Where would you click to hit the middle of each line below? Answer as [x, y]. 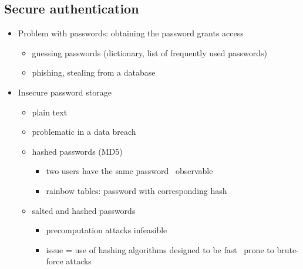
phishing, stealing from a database [94, 72]
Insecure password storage [65, 92]
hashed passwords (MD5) [77, 151]
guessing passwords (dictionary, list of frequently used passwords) [149, 52]
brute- [288, 249]
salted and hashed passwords [84, 210]
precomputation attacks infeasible [107, 230]
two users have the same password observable [129, 171]
